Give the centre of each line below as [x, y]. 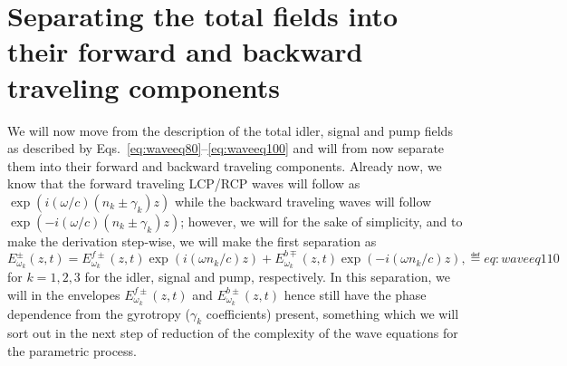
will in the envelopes [64, 294]
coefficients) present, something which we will [332, 313]
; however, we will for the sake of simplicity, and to [322, 221]
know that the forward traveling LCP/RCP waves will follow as [184, 183]
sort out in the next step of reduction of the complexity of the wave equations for [233, 333]
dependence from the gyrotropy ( [99, 313]
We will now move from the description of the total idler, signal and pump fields [230, 130]
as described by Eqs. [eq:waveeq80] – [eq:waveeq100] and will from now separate [226, 148]
